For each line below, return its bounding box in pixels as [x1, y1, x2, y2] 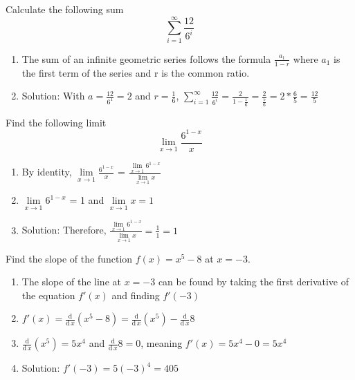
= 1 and [69, 193, 104, 207]
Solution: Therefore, [21, 222, 107, 237]
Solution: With [21, 88, 85, 103]
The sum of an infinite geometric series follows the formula [21, 51, 271, 66]
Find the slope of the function [6, 251, 133, 265]
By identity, [21, 164, 72, 179]
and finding [111, 287, 160, 302]
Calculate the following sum [6, 2, 124, 16]
